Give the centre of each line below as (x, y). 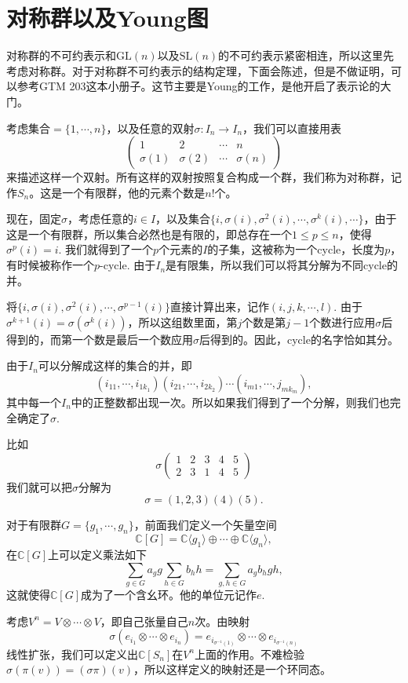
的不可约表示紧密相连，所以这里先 (306, 55)
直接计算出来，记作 (219, 307)
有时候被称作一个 (50, 265)
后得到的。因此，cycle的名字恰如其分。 (299, 339)
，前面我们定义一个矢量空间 (205, 525)
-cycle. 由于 (128, 265)
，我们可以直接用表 (292, 128)
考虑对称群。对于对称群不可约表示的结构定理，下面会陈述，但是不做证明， (199, 70)
